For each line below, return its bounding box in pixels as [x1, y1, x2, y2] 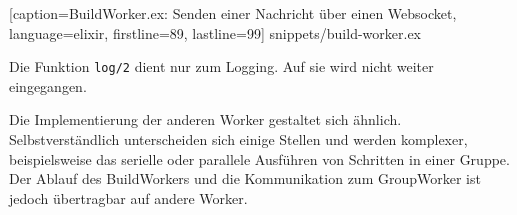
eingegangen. [9, 75, 87, 96]
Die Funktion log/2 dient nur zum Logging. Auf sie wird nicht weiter [9, 56, 434, 77]
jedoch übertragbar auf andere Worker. [9, 187, 248, 208]
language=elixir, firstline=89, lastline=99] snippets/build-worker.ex [9, 22, 421, 43]
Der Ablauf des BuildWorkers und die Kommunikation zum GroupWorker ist [9, 168, 481, 189]
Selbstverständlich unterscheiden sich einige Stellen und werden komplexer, [9, 129, 468, 150]
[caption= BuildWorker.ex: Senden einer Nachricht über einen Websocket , [9, 3, 457, 23]
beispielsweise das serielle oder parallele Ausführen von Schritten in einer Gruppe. [9, 148, 510, 169]
